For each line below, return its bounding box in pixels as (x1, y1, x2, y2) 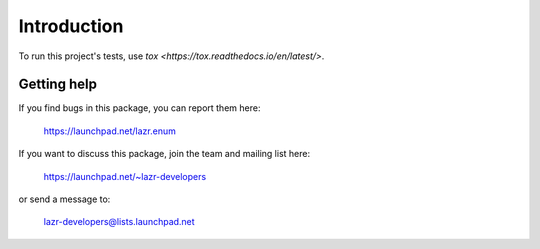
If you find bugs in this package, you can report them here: (18, 102, 261, 114)
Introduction (18, 15, 124, 37)
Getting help (18, 76, 97, 93)
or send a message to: (18, 193, 111, 205)
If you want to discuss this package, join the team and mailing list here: (18, 148, 310, 160)
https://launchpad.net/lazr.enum (43, 125, 177, 137)
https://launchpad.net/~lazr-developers (43, 170, 207, 182)
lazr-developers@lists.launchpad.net (43, 216, 195, 228)
